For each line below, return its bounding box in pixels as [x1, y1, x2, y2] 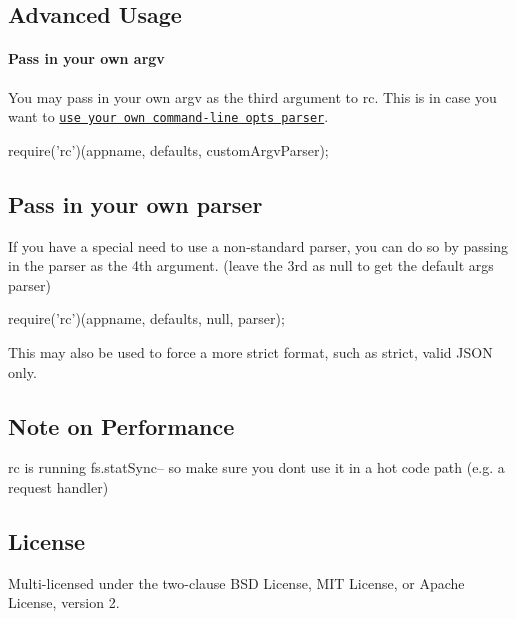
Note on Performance [8, 410, 235, 441]
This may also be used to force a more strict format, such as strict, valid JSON [8, 342, 493, 362]
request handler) [8, 476, 109, 497]
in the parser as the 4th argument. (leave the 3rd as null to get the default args [8, 255, 494, 276]
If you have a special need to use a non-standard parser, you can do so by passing [8, 235, 508, 256]
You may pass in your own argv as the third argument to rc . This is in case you [8, 86, 497, 107]
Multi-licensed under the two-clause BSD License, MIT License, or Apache [8, 572, 465, 593]
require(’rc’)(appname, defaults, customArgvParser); [8, 139, 329, 160]
